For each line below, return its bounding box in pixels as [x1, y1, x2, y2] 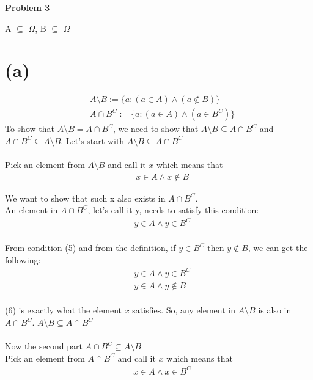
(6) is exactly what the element [5, 304, 122, 316]
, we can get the [248, 241, 308, 254]
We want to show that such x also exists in [5, 191, 166, 204]
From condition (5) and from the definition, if [5, 241, 176, 254]
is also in [258, 304, 292, 316]
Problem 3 [5, 1, 50, 13]
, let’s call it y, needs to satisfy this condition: [87, 203, 259, 216]
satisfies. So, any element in [132, 304, 235, 316]
